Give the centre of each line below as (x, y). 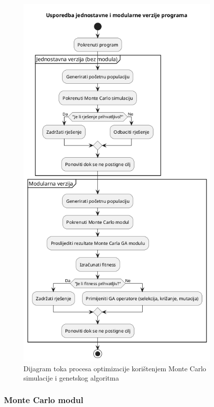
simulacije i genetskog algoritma (71, 378)
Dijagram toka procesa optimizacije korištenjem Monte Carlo (115, 368)
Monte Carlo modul (44, 399)
